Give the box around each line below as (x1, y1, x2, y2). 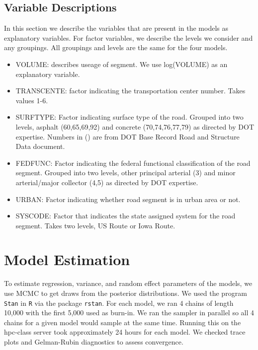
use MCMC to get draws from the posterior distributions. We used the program (4, 288, 247, 298)
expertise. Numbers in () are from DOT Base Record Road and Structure (15, 131, 240, 141)
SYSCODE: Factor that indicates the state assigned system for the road (15, 210, 236, 221)
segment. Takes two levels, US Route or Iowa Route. (15, 220, 175, 230)
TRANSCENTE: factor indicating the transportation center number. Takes (15, 85, 246, 96)
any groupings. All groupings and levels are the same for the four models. (4, 42, 228, 53)
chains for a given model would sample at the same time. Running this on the (4, 317, 241, 327)
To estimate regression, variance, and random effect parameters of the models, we (4, 278, 253, 288)
